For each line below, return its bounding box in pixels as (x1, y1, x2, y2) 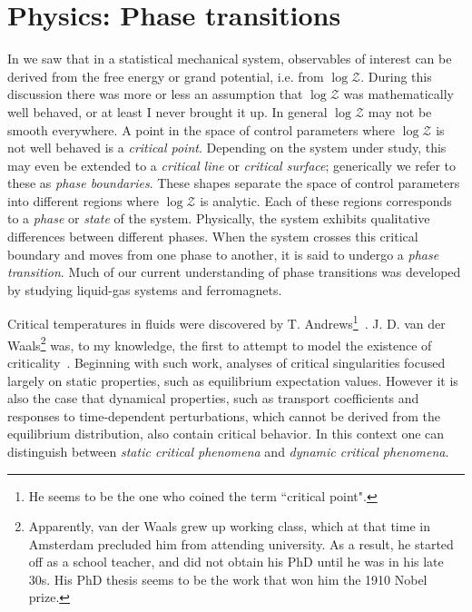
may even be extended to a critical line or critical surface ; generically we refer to (7, 155, 457, 174)
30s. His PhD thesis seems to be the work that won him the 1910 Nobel (28, 569, 428, 588)
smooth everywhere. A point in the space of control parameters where (7, 120, 396, 139)
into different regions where (7, 191, 160, 210)
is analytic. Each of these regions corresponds (200, 191, 452, 210)
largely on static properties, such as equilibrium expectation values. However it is (7, 370, 458, 390)
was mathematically (343, 84, 454, 104)
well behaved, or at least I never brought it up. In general (7, 102, 328, 121)
